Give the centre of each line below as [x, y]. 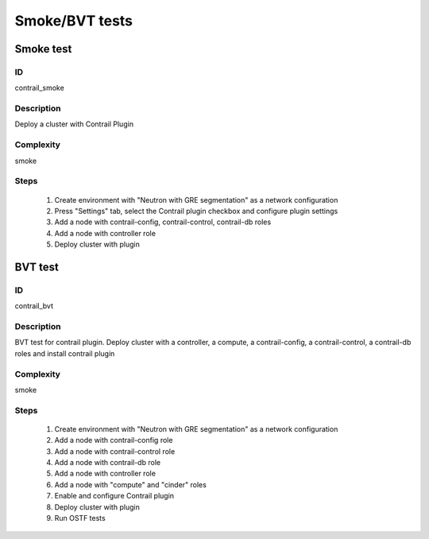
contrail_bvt [34, 306]
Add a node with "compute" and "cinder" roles [130, 484]
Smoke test [43, 49]
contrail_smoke [40, 88]
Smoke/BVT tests [74, 21]
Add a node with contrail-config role [114, 440]
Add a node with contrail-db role [108, 463]
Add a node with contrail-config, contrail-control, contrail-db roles [163, 222]
